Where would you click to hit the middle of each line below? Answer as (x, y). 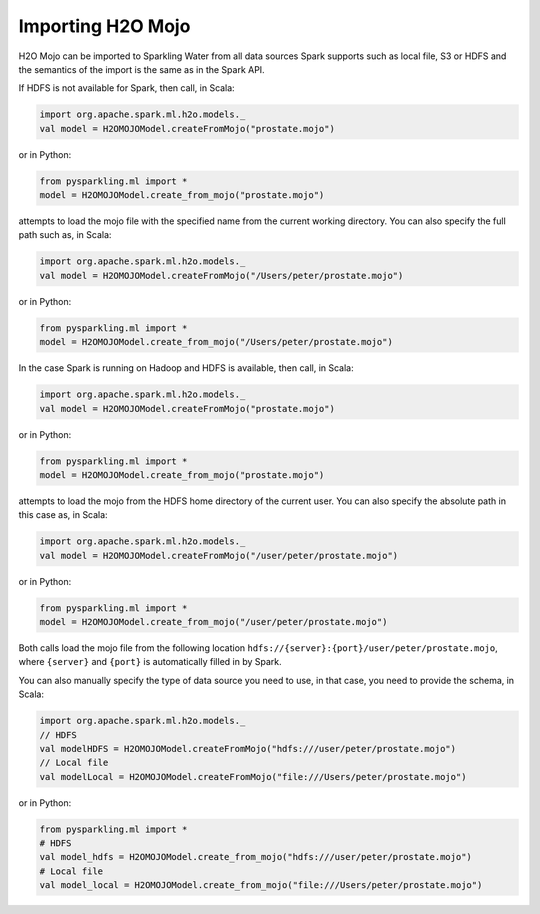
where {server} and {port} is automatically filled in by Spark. (150, 662)
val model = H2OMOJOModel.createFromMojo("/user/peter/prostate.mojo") (219, 555)
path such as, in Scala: (65, 235)
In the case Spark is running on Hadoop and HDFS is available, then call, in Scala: (186, 368)
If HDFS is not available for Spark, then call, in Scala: (126, 88)
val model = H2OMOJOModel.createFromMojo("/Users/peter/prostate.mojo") (221, 275)
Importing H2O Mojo (104, 26)
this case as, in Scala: (63, 515)
